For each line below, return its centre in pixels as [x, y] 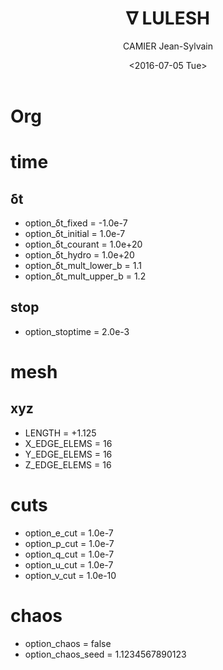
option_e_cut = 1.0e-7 [69, 533]
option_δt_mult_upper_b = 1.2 [85, 276]
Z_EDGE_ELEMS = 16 [68, 464]
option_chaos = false [68, 643]
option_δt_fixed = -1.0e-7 [76, 223]
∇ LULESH [168, 18]
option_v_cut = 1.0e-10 [70, 575]
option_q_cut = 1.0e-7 [69, 554]
